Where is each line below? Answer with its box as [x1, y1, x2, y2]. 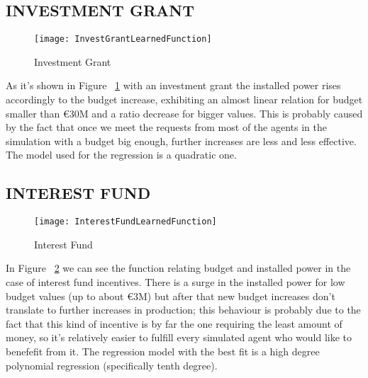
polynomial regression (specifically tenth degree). [6, 357, 218, 372]
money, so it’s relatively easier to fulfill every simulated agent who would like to [6, 330, 352, 345]
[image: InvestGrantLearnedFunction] [34, 34, 212, 45]
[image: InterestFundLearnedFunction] [34, 217, 217, 227]
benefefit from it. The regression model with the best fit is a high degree [6, 344, 320, 359]
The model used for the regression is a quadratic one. [6, 147, 237, 162]
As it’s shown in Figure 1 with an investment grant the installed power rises [6, 78, 341, 93]
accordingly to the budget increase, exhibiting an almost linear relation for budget [6, 92, 363, 107]
